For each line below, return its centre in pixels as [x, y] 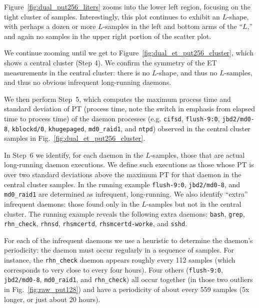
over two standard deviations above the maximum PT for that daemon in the [123, 174]
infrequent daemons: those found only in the [72, 203]
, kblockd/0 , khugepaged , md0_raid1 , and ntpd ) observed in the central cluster [129, 128]
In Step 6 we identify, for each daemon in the [74, 154]
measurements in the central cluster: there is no [77, 72]
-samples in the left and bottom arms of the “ [173, 26]
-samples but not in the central [194, 203]
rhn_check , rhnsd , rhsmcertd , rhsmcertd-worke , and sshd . [96, 223]
